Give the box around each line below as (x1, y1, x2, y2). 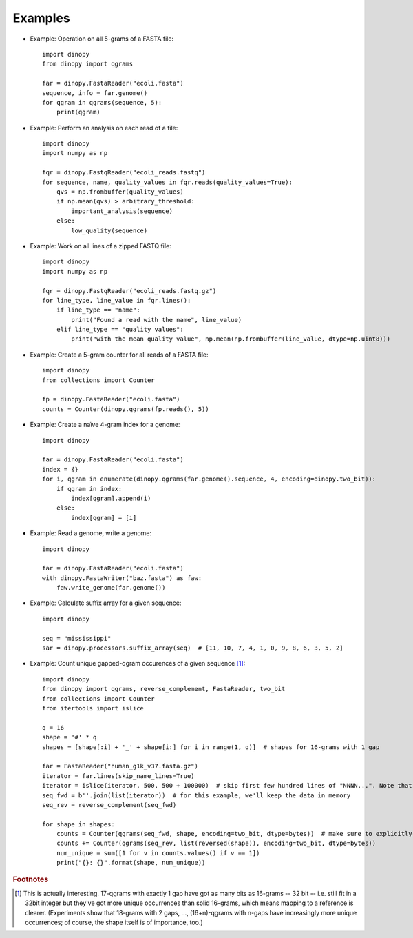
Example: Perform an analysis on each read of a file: (30, 123, 178, 132)
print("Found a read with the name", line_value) (71, 316, 242, 323)
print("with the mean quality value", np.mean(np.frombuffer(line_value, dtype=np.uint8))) (71, 335, 391, 343)
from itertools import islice (42, 704, 145, 712)
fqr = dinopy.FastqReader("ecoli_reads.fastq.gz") (42, 287, 217, 295)
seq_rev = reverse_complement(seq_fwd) (42, 801, 177, 808)
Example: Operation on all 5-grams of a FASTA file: (30, 34, 174, 43)
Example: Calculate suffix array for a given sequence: (30, 599, 182, 607)
